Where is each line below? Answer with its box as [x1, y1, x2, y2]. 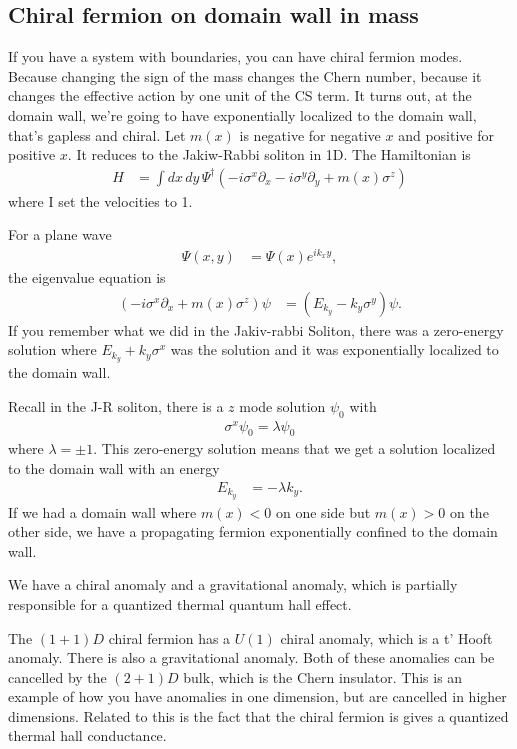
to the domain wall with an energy [8, 458, 220, 479]
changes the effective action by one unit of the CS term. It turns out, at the [8, 85, 472, 106]
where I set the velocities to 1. [8, 190, 193, 211]
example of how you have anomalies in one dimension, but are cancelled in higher [8, 686, 507, 707]
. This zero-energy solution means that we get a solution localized [93, 438, 496, 459]
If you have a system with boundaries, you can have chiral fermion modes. [8, 46, 463, 67]
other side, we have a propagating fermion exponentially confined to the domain [8, 521, 498, 542]
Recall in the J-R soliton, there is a [8, 395, 224, 416]
